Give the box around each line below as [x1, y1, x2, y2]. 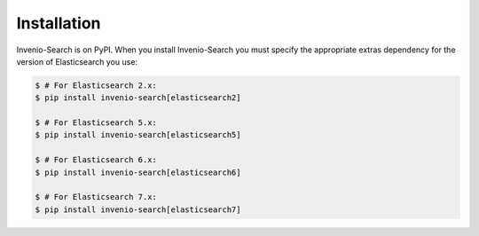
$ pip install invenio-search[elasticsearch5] [35, 130, 241, 140]
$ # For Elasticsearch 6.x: [35, 155, 157, 165]
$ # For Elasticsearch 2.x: [35, 80, 157, 90]
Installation [16, 13, 101, 33]
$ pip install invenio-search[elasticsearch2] [35, 93, 241, 103]
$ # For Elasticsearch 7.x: [35, 192, 157, 202]
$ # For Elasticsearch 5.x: [35, 118, 157, 128]
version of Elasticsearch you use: [16, 56, 137, 67]
